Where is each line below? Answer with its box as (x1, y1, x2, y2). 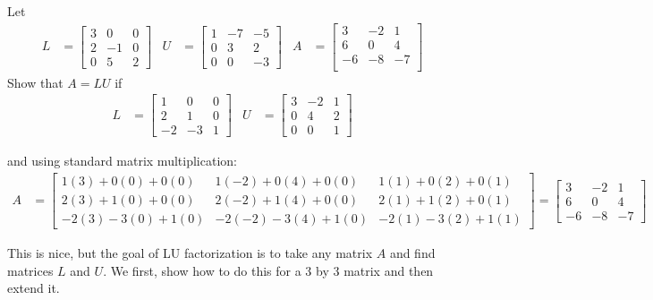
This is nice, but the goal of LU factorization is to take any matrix (7, 244, 373, 262)
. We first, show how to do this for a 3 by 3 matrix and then (103, 261, 434, 279)
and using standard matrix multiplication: (7, 151, 237, 170)
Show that (7, 73, 64, 91)
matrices (7, 261, 54, 279)
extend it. (7, 279, 60, 297)
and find (389, 244, 436, 262)
